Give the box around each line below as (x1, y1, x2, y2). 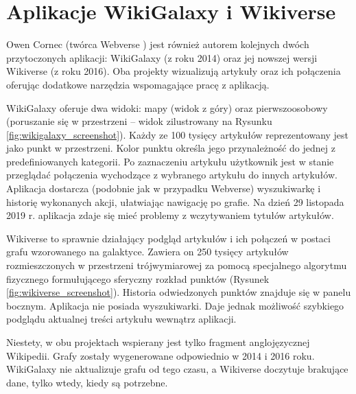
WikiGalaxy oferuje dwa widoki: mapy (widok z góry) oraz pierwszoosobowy (6, 100, 328, 115)
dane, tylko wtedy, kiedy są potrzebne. (6, 375, 168, 389)
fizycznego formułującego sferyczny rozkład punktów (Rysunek (6, 271, 270, 286)
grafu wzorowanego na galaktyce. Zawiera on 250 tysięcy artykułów (6, 244, 289, 259)
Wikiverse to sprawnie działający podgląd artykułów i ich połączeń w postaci (6, 231, 331, 245)
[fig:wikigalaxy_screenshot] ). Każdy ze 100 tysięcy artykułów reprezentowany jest (6, 127, 349, 141)
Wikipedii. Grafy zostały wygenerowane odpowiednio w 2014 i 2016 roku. (6, 348, 315, 362)
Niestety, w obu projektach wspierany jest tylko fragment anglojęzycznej (6, 335, 310, 349)
